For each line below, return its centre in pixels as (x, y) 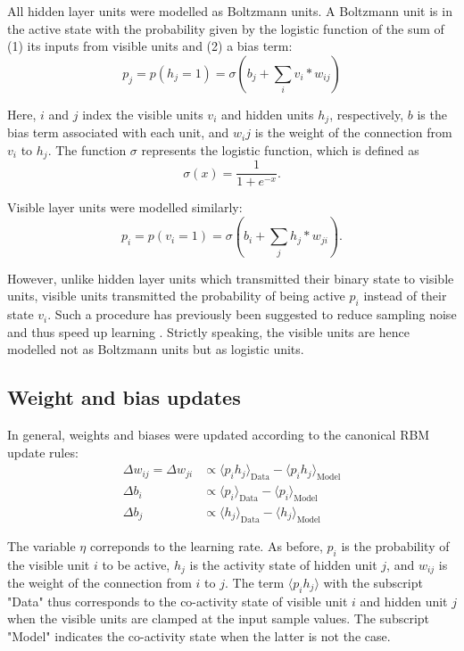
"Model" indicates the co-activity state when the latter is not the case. (199, 635)
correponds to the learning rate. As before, (206, 545)
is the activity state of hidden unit (283, 564)
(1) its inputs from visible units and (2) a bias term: (150, 46)
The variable (41, 545)
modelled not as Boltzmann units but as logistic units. (156, 349)
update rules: (43, 452)
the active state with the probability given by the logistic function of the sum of (226, 28)
